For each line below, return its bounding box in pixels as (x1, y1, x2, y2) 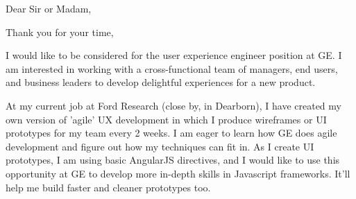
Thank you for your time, (6, 24, 114, 39)
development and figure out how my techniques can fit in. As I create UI (6, 139, 314, 153)
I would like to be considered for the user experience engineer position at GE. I (6, 48, 342, 62)
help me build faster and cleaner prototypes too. (6, 180, 211, 194)
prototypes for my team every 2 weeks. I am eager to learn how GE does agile (6, 126, 337, 140)
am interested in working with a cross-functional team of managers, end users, (6, 61, 338, 76)
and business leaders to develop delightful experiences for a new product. (6, 75, 316, 89)
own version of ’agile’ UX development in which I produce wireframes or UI (6, 112, 327, 126)
